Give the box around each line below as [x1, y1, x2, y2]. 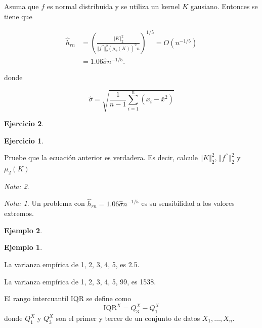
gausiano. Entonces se [190, 1, 258, 11]
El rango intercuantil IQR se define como [4, 293, 132, 304]
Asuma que [4, 1, 39, 11]
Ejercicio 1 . [4, 135, 44, 145]
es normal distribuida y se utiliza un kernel [47, 1, 180, 11]
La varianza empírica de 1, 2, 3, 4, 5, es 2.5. [4, 259, 140, 269]
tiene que [4, 11, 32, 21]
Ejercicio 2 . [4, 118, 44, 128]
